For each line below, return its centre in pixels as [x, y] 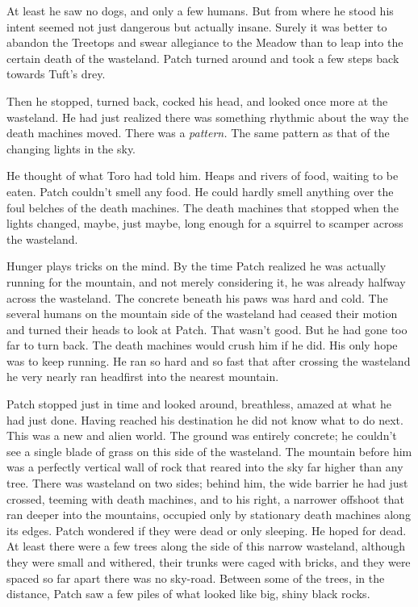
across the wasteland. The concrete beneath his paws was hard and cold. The [197, 297]
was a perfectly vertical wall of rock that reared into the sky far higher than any [205, 467]
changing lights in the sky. [71, 148]
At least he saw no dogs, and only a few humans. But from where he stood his [200, 10]
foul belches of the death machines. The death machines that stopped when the [203, 207]
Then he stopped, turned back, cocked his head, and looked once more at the [197, 100]
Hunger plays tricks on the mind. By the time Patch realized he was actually [196, 266]
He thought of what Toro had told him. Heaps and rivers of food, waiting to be [203, 176]
